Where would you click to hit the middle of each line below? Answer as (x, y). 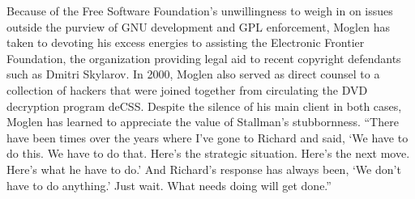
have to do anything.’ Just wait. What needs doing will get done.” (169, 185)
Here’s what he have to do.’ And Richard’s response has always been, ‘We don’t (204, 169)
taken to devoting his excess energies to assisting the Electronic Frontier (186, 42)
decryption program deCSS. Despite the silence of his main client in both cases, (204, 106)
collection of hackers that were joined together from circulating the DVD (187, 89)
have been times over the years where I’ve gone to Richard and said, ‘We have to (207, 137)
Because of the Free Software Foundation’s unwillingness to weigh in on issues (200, 11)
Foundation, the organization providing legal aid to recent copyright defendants (204, 58)
